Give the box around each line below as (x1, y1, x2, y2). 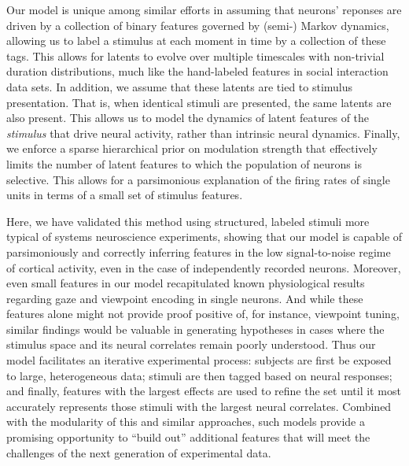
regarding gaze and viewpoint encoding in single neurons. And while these (6, 290, 363, 306)
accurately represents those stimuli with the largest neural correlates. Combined (6, 398, 392, 414)
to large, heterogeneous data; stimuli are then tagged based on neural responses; (6, 367, 392, 383)
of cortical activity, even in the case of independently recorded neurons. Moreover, (6, 259, 401, 276)
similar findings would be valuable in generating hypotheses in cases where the (6, 320, 385, 337)
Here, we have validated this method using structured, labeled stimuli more (6, 213, 370, 229)
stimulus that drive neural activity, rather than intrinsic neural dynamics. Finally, (6, 124, 400, 141)
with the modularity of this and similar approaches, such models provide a (6, 413, 365, 430)
